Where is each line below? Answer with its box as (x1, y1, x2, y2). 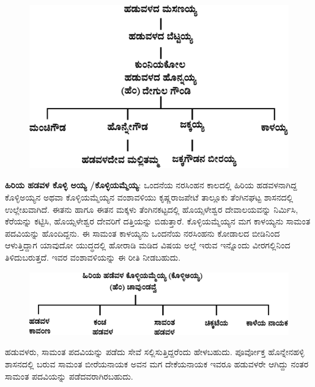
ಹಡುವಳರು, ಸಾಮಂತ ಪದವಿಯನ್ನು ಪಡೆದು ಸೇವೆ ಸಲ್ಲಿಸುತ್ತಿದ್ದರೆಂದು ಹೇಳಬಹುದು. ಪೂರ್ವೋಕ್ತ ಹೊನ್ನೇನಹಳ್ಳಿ (5, 345, 305, 358)
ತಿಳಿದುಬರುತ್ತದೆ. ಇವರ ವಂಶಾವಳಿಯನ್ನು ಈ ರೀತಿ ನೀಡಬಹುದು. (5, 250, 181, 263)
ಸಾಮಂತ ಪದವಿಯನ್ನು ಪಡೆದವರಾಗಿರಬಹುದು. (5, 369, 133, 382)
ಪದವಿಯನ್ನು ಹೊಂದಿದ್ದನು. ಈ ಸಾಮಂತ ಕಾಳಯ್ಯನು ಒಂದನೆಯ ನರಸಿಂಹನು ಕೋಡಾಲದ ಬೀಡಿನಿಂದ (5, 226, 280, 239)
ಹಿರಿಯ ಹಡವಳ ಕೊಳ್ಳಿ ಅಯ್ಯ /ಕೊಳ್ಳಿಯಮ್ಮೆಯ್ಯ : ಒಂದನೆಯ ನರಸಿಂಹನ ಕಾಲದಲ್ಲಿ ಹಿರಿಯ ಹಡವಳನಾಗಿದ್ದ (5, 178, 297, 191)
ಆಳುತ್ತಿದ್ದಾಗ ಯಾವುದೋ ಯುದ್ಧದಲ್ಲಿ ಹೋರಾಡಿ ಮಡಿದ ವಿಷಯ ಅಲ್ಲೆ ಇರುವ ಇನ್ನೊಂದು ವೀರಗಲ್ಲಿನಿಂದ (5, 239, 291, 251)
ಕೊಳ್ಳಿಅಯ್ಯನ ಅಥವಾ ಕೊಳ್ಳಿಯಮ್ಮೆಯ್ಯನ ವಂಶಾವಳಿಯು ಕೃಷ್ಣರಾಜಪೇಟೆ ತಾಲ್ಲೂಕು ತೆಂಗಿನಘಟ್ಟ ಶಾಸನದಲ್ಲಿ (5, 191, 294, 204)
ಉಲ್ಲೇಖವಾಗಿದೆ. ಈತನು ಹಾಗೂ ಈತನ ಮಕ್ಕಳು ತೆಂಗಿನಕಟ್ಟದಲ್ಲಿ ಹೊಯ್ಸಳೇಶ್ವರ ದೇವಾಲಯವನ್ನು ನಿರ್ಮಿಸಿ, (5, 202, 298, 215)
